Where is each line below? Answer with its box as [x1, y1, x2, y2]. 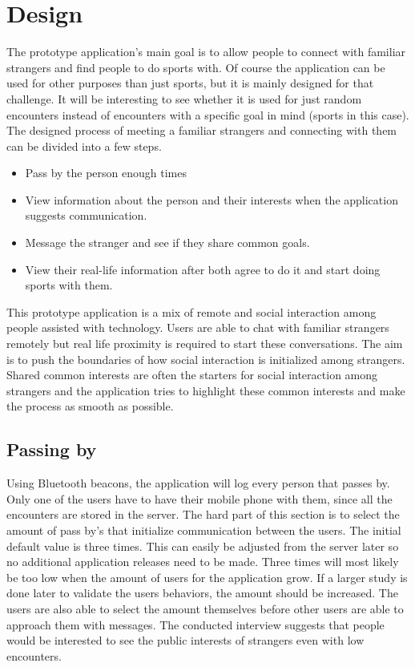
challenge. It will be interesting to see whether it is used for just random [6, 90, 362, 107]
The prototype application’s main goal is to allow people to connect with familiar [6, 43, 406, 60]
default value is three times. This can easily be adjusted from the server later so [6, 537, 399, 554]
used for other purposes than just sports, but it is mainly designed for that [6, 75, 374, 91]
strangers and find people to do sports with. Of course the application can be [6, 59, 385, 75]
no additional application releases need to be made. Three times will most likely [6, 553, 399, 570]
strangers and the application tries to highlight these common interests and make [6, 382, 405, 398]
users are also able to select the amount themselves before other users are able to [6, 600, 404, 616]
